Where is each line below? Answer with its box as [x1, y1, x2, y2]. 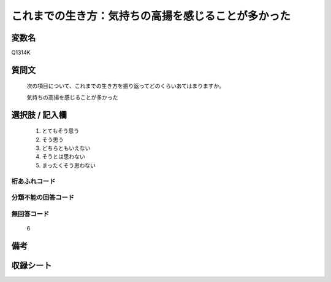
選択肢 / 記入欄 [11, 109, 67, 120]
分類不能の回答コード [11, 194, 75, 202]
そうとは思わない [42, 153, 85, 160]
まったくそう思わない [42, 162, 96, 169]
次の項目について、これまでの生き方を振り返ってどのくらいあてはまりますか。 [26, 82, 225, 90]
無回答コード [11, 210, 50, 218]
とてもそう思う [42, 127, 80, 135]
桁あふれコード [11, 177, 56, 186]
